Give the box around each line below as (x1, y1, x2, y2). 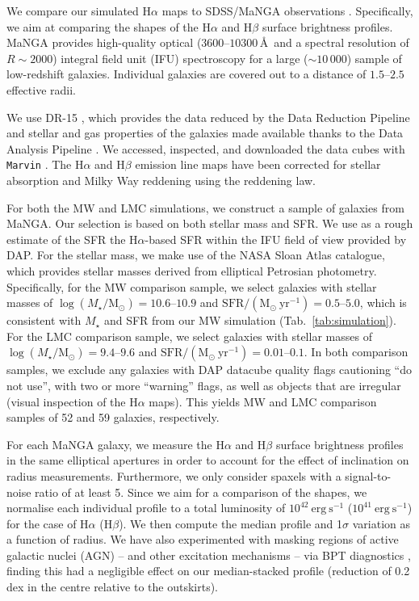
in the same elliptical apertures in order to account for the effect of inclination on (6, 452, 409, 469)
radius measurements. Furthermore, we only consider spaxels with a (6, 467, 341, 484)
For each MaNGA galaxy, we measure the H (6, 435, 224, 452)
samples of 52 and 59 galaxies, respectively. (6, 409, 220, 426)
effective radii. (6, 81, 76, 98)
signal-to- (345, 467, 392, 484)
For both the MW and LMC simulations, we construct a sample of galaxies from (6, 199, 404, 216)
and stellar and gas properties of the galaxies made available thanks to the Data (6, 124, 404, 141)
